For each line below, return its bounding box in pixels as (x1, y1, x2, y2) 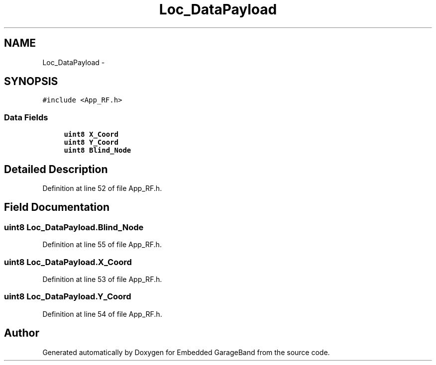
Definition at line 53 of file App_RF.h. (42, 275, 162, 283)
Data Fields (4, 112, 48, 122)
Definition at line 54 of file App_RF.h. (42, 309, 162, 318)
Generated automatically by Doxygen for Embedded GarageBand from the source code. (42, 348, 330, 357)
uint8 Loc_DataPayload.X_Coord (4, 257, 132, 267)
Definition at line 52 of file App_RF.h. (42, 184, 162, 193)
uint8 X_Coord (64, 130, 118, 139)
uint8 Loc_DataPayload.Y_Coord (4, 291, 131, 302)
